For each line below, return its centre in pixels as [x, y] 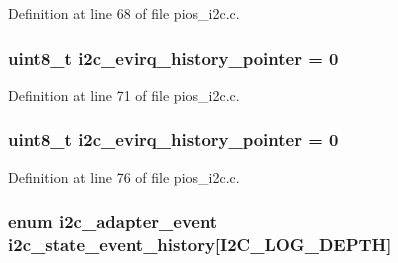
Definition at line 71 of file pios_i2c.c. [124, 94]
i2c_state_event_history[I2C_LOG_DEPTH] [200, 244]
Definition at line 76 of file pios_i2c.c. [124, 176]
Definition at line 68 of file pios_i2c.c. [124, 13]
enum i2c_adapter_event [113, 221]
